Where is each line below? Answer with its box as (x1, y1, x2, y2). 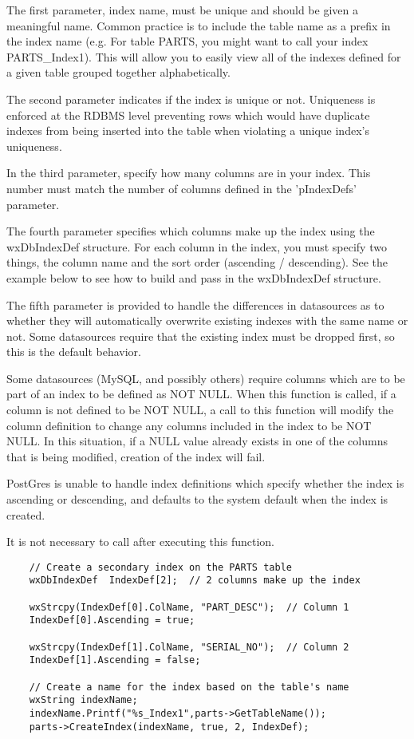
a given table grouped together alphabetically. (6, 64, 231, 81)
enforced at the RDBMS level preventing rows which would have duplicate (6, 106, 370, 123)
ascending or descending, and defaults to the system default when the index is (6, 491, 388, 508)
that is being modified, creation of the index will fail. (6, 448, 266, 464)
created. (6, 506, 45, 523)
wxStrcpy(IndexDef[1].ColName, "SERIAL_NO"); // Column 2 (29, 641, 349, 653)
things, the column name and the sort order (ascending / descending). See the (6, 254, 388, 271)
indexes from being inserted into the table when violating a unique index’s (6, 122, 369, 139)
